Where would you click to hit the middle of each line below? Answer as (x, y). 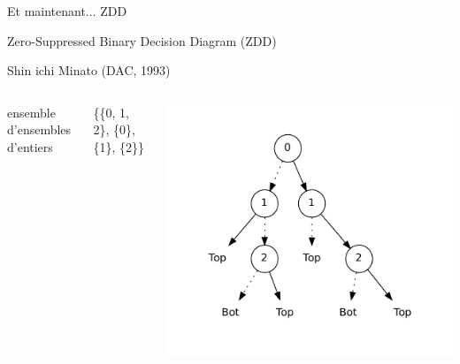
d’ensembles (39, 129)
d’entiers (30, 146)
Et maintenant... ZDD (67, 11)
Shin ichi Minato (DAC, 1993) (89, 70)
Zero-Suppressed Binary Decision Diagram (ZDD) (142, 40)
